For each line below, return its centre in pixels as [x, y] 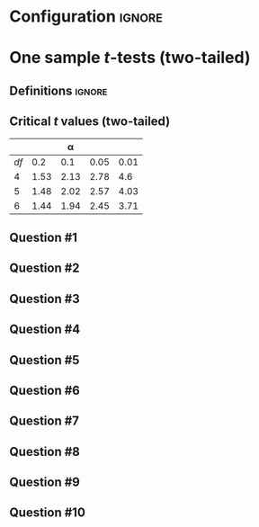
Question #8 [45, 451]
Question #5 [45, 360]
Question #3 [45, 299]
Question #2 [45, 268]
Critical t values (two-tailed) [90, 122]
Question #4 [45, 330]
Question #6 [45, 390]
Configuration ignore [86, 17]
